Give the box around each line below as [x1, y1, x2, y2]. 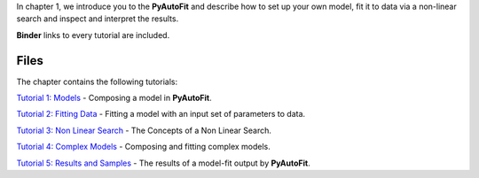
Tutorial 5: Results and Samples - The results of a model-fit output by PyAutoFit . [16, 158, 310, 168]
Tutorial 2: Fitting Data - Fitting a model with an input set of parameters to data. [16, 109, 306, 120]
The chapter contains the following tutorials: [16, 76, 177, 87]
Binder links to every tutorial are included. [16, 29, 170, 40]
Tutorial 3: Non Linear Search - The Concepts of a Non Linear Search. [16, 125, 272, 135]
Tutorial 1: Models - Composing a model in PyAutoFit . [16, 93, 212, 104]
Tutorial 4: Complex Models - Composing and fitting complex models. [16, 142, 271, 152]
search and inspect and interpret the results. [16, 13, 179, 24]
